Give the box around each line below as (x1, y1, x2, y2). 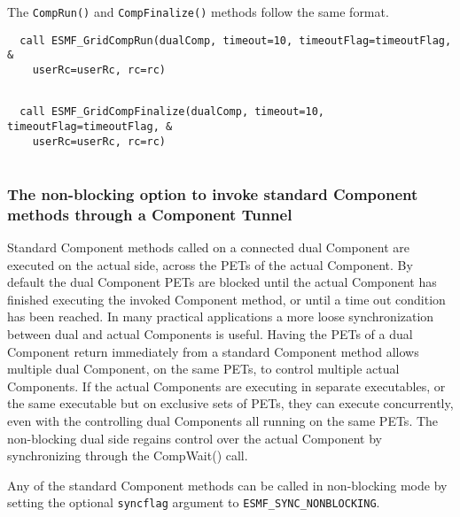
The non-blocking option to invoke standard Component (7, 182, 418, 204)
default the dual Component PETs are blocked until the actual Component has (7, 273, 437, 291)
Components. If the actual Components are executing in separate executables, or (7, 376, 446, 395)
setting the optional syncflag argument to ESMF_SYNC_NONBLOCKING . (7, 493, 380, 512)
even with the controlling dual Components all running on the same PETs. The (7, 411, 439, 429)
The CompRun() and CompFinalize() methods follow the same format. (7, 3, 389, 20)
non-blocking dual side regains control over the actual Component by (7, 428, 383, 447)
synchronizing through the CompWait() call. (7, 446, 248, 465)
